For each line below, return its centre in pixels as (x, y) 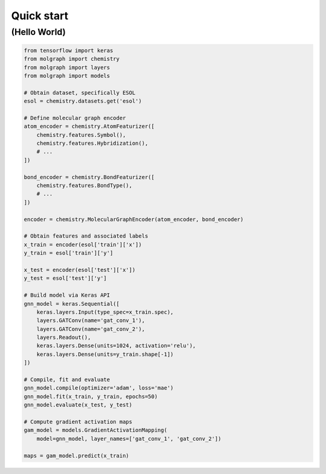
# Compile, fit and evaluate (67, 380)
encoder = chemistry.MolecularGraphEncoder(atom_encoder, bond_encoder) (134, 219)
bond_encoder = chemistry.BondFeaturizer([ (89, 177)
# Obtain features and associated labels (86, 236)
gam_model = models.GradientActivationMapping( (95, 430)
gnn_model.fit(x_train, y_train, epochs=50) (91, 396)
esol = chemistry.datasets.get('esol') (83, 101)
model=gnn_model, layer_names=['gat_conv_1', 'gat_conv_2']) (129, 438)
